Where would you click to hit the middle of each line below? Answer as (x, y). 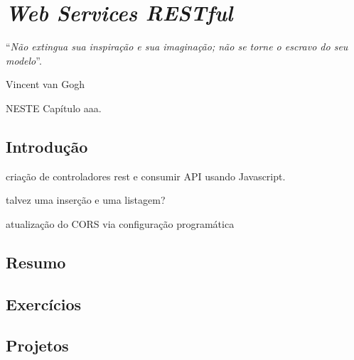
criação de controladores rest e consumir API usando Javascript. (146, 176)
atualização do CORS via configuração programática (120, 223)
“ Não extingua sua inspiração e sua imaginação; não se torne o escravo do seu (177, 47)
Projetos (37, 345)
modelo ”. (24, 60)
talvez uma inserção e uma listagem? (86, 200)
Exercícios (44, 304)
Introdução (47, 146)
